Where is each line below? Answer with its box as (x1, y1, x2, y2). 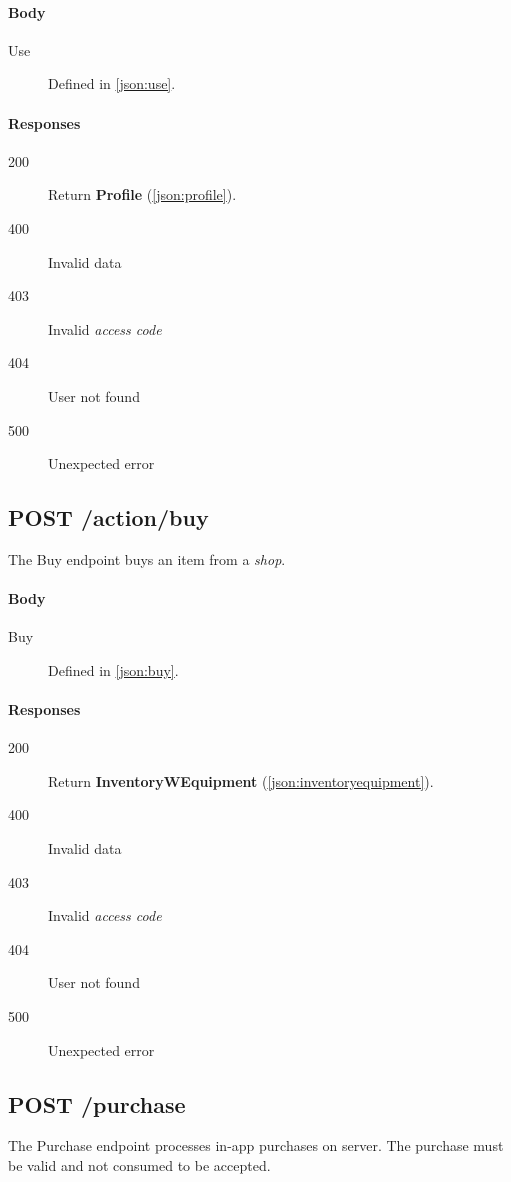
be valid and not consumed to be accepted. (8, 1155, 271, 1176)
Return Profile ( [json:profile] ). (48, 184, 237, 205)
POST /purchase (8, 1088, 186, 1119)
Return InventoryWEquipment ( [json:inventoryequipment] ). (48, 770, 434, 791)
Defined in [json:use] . (48, 73, 176, 94)
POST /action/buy (8, 502, 209, 533)
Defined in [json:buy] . (48, 659, 179, 680)
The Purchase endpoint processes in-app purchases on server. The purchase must (8, 1135, 504, 1156)
